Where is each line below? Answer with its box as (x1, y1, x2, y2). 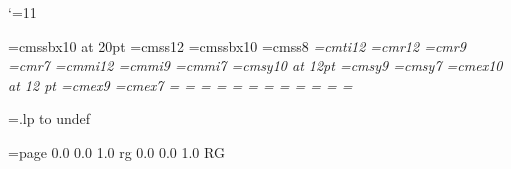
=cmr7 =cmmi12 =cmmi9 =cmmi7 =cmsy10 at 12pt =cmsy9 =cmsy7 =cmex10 (8, 55, 503, 76)
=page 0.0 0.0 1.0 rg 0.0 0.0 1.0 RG (8, 141, 225, 162)
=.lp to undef (8, 108, 91, 129)
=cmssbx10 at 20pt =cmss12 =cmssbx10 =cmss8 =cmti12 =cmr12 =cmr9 (8, 35, 466, 56)
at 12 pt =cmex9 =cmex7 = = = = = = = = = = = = (8, 74, 353, 95)
